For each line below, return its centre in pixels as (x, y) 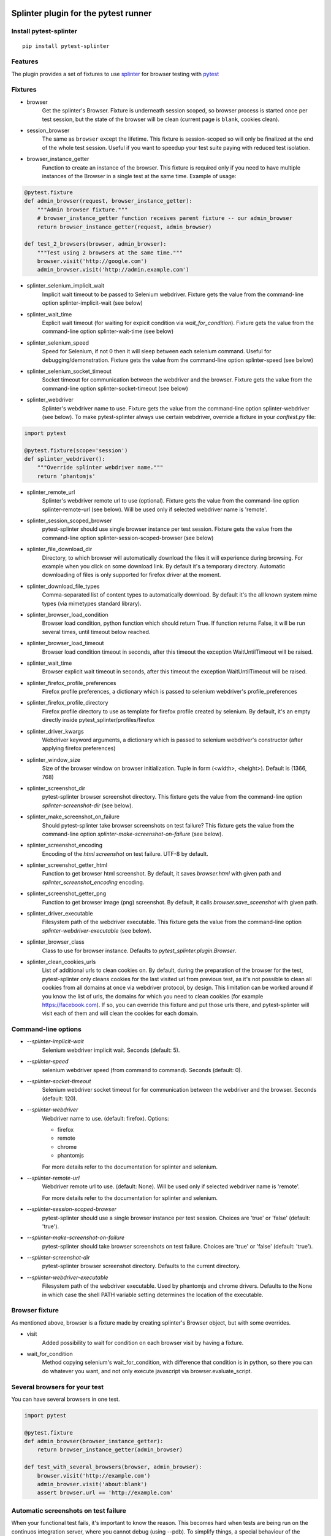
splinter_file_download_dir (59, 549)
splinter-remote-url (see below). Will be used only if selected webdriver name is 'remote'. (154, 509)
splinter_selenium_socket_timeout (69, 371)
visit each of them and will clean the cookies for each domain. (120, 1013)
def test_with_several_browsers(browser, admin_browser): (113, 1467)
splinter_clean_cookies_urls (61, 962)
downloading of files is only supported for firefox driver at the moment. (131, 575)
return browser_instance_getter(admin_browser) (110, 1450)
